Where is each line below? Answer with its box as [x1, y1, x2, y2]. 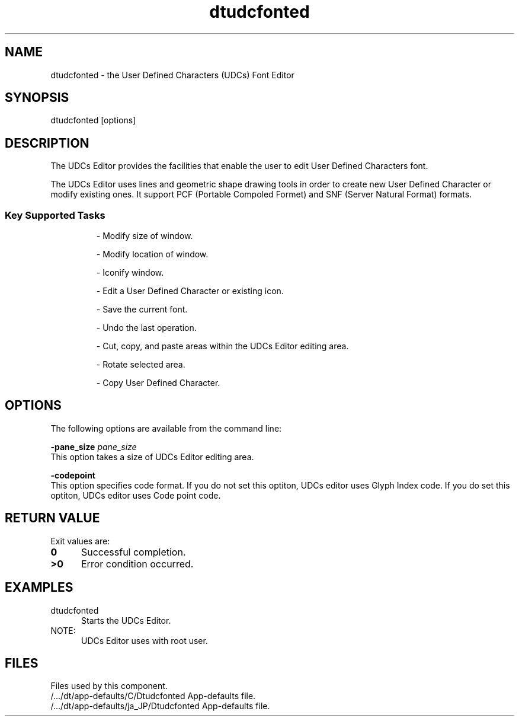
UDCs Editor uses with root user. [81, 635, 208, 646]
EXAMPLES [5, 580, 73, 595]
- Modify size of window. [96, 231, 193, 241]
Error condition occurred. [81, 557, 194, 570]
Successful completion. [81, 545, 186, 558]
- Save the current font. [96, 304, 188, 315]
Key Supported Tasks [5, 209, 105, 221]
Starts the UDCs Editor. [81, 615, 171, 626]
